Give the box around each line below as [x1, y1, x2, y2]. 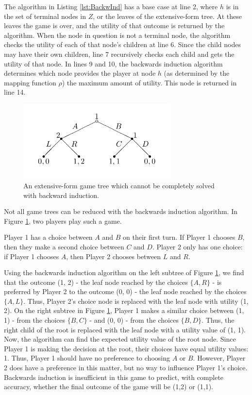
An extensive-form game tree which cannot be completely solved [23, 180, 215, 190]
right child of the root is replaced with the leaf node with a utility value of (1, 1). [4, 324, 246, 334]
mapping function [4, 77, 56, 87]
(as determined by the [164, 68, 230, 78]
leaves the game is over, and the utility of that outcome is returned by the [4, 20, 225, 31]
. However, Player [193, 353, 246, 363]
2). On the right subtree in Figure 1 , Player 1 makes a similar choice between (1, [4, 305, 244, 315]
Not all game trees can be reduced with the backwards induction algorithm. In [4, 206, 237, 216]
